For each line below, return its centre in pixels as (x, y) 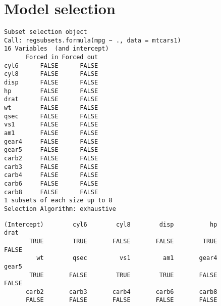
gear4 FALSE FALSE (51, 141)
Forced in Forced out (62, 57)
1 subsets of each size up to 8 (58, 201)
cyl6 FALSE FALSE (51, 65)
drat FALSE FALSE (51, 99)
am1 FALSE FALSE (51, 133)
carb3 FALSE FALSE (51, 167)
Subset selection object (46, 32)
